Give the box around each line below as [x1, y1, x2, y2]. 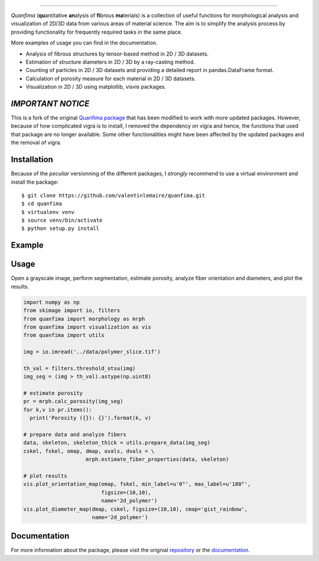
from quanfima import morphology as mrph [23, 315, 145, 322]
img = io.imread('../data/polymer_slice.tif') [23, 349, 161, 355]
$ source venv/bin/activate [21, 217, 103, 224]
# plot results [23, 472, 67, 479]
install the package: [11, 178, 59, 186]
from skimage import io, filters [23, 307, 121, 314]
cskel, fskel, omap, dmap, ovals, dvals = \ [23, 447, 155, 455]
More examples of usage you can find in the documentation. [11, 39, 158, 47]
